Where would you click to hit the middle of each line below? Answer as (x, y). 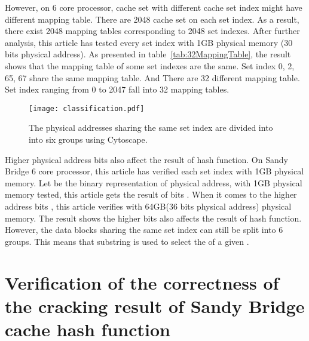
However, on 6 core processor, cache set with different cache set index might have (154, 7)
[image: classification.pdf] (87, 108)
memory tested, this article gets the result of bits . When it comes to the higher (151, 194)
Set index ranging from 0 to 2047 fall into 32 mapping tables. (117, 89)
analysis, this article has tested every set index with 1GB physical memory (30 (149, 42)
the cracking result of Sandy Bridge (155, 305)
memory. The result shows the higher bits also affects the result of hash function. (153, 218)
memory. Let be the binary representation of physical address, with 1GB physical (154, 182)
